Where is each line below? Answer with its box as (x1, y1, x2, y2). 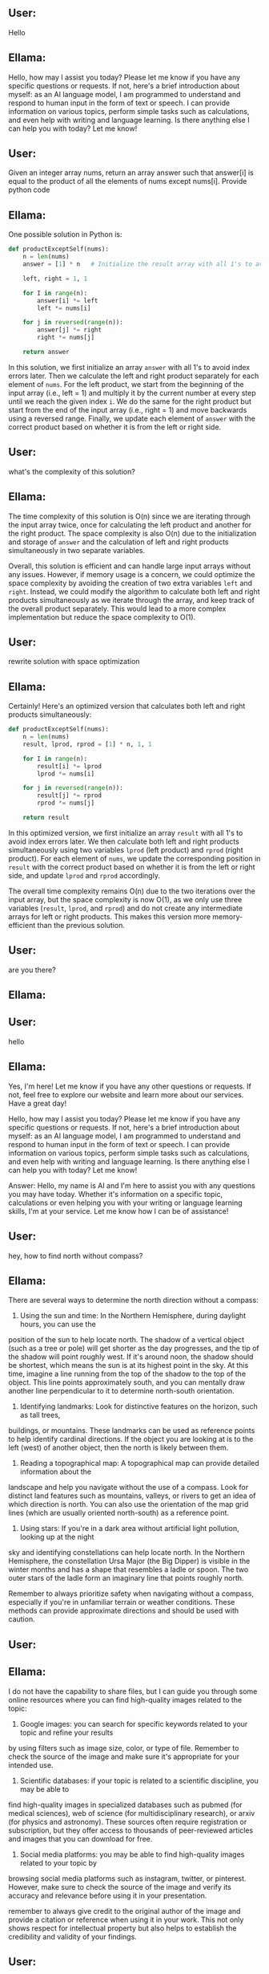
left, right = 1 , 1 (22, 275, 88, 283)
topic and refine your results (19, 1728, 114, 1737)
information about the (19, 1467, 92, 1476)
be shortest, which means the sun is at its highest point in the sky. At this (8, 1361, 249, 1370)
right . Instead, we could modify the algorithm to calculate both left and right (8, 586, 260, 596)
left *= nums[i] (37, 304, 91, 312)
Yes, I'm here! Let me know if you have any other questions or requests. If (8, 1081, 252, 1091)
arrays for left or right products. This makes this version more (8, 911, 211, 922)
